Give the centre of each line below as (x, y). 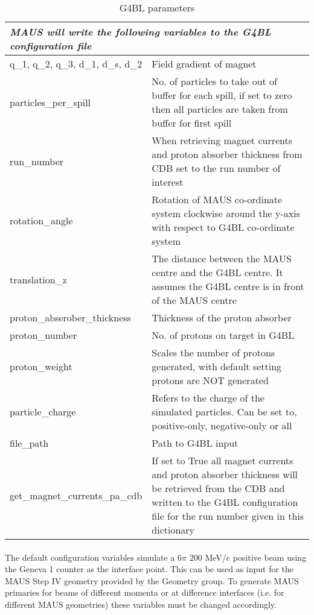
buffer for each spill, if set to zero (222, 95)
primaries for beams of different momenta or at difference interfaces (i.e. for (145, 592)
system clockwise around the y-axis (226, 213)
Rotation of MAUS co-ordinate (217, 199)
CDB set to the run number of (216, 168)
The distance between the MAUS (222, 258)
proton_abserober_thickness (70, 317)
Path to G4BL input (195, 443)
